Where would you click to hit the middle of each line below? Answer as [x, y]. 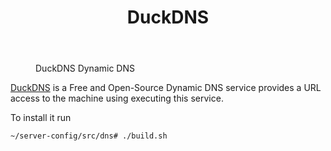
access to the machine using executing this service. [117, 98]
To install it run [41, 118]
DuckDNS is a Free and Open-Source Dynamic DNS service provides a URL [166, 88]
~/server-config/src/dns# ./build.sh [89, 136]
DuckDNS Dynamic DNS [85, 68]
